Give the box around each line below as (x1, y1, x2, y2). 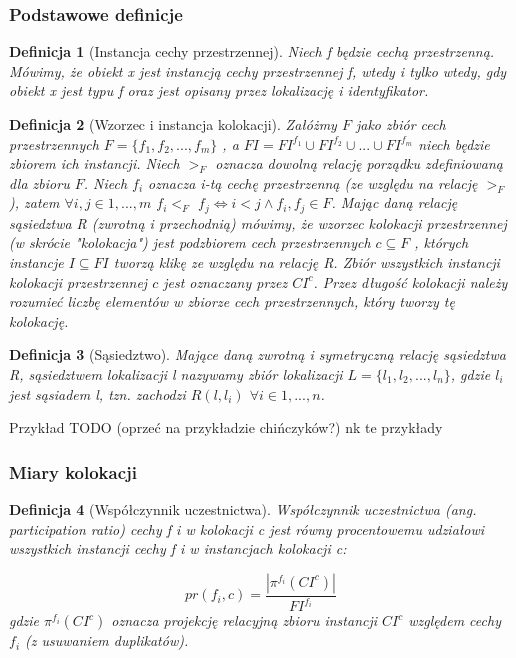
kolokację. (9, 310, 69, 331)
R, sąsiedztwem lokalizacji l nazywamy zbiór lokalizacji (9, 363, 343, 384)
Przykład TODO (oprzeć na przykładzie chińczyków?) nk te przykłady (9, 417, 443, 438)
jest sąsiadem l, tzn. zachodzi (9, 383, 186, 404)
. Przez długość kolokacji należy (313, 271, 508, 292)
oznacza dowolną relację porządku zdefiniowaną (215, 153, 503, 174)
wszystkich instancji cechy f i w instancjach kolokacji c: (9, 538, 347, 559)
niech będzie (418, 133, 490, 154)
